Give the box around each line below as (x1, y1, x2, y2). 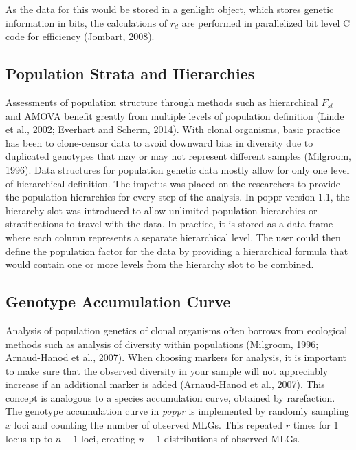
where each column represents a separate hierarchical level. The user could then (5, 229, 341, 244)
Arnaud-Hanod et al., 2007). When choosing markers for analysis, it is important (5, 350, 347, 365)
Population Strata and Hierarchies (5, 63, 255, 84)
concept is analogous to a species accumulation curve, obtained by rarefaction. (5, 390, 335, 405)
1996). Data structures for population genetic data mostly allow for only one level (5, 162, 350, 176)
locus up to (5, 431, 53, 445)
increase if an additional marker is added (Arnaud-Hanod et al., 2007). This (5, 377, 325, 391)
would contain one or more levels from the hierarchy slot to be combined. (5, 257, 314, 272)
